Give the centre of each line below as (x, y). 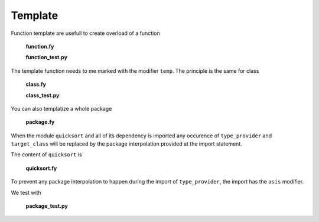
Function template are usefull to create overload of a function (86, 33)
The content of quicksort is (46, 155)
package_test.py (47, 206)
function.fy (40, 46)
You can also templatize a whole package (61, 108)
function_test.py (47, 57)
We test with (26, 192)
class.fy (36, 84)
